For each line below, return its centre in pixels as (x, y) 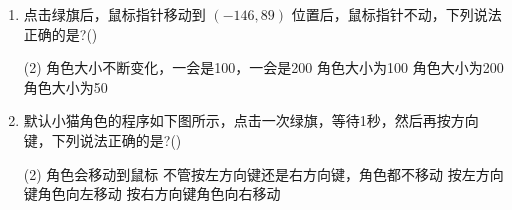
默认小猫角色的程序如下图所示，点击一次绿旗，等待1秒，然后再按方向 (251, 120)
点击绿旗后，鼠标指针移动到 (114, 14)
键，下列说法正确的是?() (102, 139)
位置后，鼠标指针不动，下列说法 (396, 14)
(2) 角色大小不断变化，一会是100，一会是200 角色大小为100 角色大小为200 (263, 67)
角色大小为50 (65, 86)
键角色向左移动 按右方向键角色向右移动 (152, 193)
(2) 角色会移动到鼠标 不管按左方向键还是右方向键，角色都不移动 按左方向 (263, 173)
